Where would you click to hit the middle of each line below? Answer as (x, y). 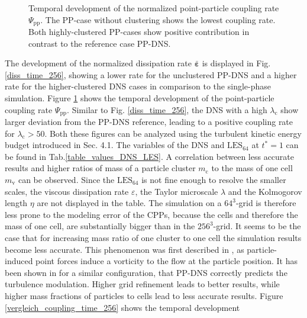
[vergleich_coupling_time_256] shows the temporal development (122, 307)
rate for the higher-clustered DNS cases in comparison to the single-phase (138, 86)
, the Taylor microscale (177, 191)
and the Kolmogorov (265, 191)
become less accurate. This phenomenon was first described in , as (125, 249)
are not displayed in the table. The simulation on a (129, 203)
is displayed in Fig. (236, 63)
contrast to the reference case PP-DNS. (100, 43)
